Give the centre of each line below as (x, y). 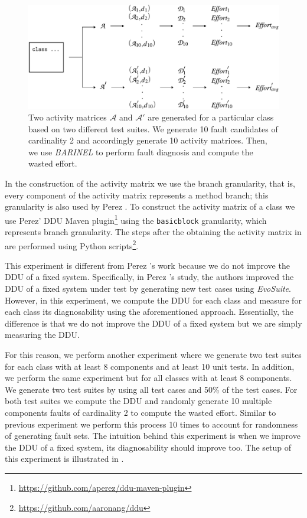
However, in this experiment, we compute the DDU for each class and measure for (153, 300)
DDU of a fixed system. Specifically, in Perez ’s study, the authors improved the (149, 277)
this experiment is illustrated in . (64, 459)
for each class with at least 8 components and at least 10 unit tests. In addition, (150, 366)
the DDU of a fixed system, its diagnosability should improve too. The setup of (148, 447)
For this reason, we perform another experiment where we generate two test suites (153, 355)
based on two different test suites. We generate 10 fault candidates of (153, 128)
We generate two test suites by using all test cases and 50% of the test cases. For (151, 389)
